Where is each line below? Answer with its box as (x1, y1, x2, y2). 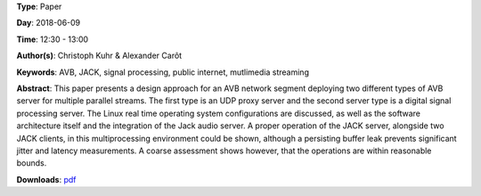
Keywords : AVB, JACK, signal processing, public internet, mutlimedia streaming (16, 67, 309, 78)
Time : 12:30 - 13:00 (16, 34, 89, 45)
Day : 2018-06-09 (16, 18, 81, 29)
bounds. (16, 158, 47, 168)
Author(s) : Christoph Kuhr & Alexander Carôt (16, 50, 183, 61)
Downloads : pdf (16, 174, 77, 184)
